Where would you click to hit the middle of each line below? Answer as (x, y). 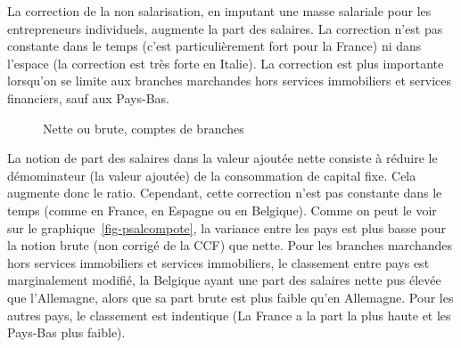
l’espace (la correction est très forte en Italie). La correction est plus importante (226, 63)
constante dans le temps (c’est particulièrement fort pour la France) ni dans (214, 46)
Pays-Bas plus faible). (66, 332)
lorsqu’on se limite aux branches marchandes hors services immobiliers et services (229, 81)
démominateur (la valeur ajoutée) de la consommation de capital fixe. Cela (212, 175)
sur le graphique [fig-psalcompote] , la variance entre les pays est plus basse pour (226, 227)
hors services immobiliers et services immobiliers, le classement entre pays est (218, 262)
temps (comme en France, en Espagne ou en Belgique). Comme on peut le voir (222, 210)
